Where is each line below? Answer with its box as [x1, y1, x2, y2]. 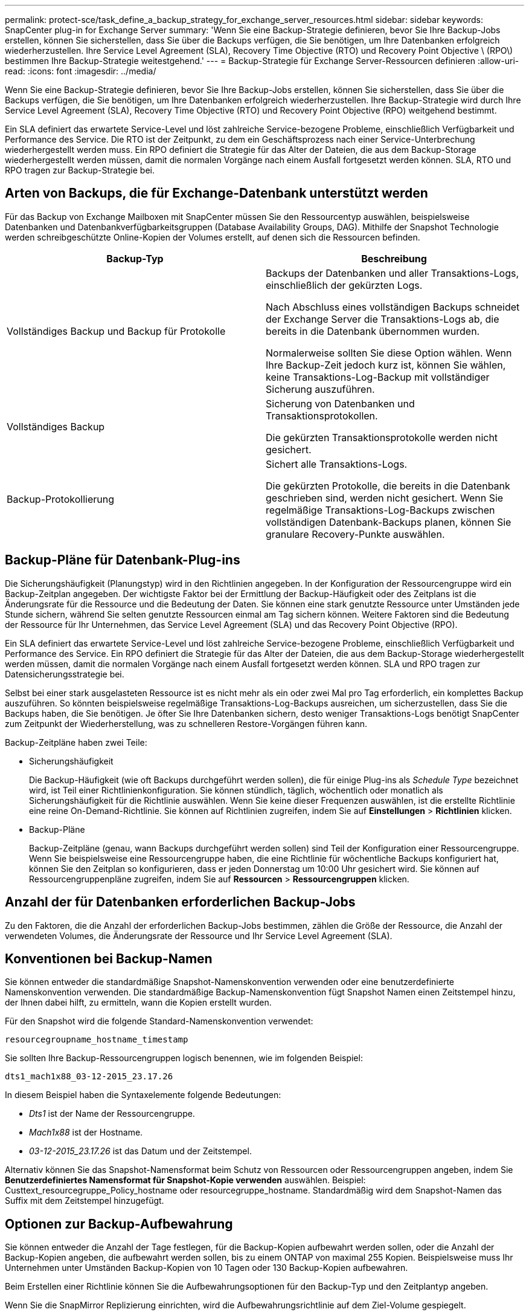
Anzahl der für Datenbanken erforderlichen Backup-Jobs [5, 894, 356, 910]
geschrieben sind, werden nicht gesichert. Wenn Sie [266, 491, 504, 504]
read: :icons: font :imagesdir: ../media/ [5, 66, 156, 76]
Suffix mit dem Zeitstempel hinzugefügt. [5, 1195, 164, 1206]
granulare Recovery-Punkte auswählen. [266, 528, 445, 540]
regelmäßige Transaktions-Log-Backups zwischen [266, 503, 495, 516]
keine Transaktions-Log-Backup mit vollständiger [266, 370, 490, 383]
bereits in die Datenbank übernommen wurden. [266, 325, 480, 337]
